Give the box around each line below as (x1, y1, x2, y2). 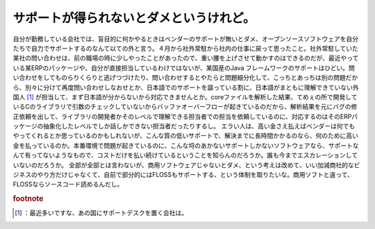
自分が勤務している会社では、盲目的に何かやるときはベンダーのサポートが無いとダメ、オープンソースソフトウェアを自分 (12, 35, 359, 43)
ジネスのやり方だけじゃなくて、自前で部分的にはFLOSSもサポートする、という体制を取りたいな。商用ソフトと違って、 (12, 171, 353, 179)
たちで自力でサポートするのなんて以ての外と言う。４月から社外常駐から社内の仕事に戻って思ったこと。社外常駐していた (12, 44, 359, 52)
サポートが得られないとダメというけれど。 (12, 10, 256, 26)
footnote (12, 194, 44, 204)
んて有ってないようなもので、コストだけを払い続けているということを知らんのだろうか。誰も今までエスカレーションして (12, 151, 358, 160)
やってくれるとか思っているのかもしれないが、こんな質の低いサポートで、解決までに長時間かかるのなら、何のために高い (12, 132, 359, 140)
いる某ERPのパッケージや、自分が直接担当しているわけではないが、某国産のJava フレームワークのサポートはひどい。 (12, 63, 349, 72)
